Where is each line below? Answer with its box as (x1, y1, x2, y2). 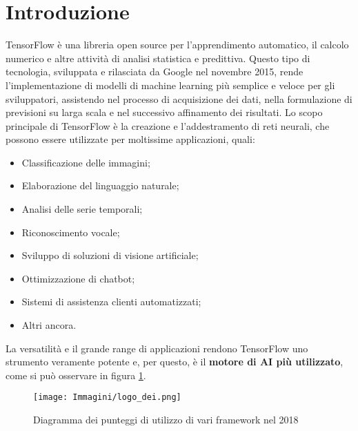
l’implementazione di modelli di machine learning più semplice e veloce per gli (6, 77, 335, 92)
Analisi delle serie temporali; (21, 202, 143, 216)
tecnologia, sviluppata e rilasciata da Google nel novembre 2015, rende (6, 64, 304, 79)
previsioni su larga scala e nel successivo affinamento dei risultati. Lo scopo (6, 105, 323, 119)
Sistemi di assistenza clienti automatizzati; (21, 294, 201, 309)
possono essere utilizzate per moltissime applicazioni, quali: (6, 132, 255, 146)
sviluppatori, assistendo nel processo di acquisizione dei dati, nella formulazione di (6, 91, 352, 106)
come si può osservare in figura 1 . (6, 367, 146, 382)
